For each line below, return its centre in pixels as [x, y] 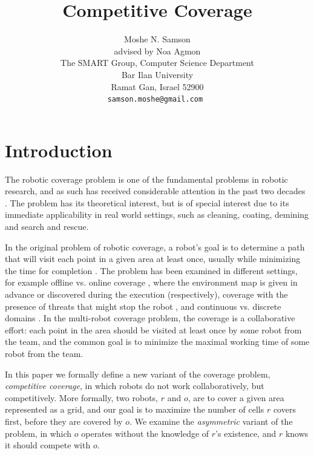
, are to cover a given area [236, 397]
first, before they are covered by [64, 421]
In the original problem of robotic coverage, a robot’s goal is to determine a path [155, 247]
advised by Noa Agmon [157, 51]
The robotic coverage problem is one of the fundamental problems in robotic [146, 179]
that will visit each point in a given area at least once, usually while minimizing [153, 259]
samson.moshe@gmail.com [155, 100]
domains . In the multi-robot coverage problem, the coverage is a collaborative [150, 318]
